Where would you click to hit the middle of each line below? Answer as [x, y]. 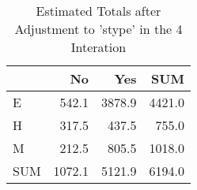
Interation [98, 47]
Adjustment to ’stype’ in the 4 [98, 29]
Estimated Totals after [98, 11]
